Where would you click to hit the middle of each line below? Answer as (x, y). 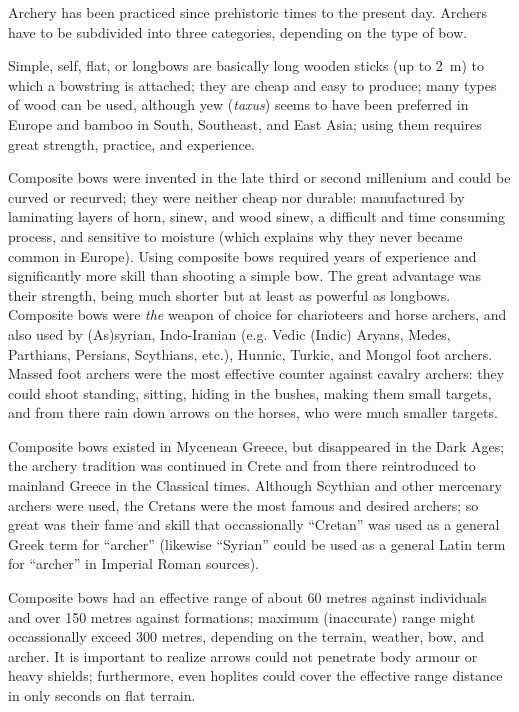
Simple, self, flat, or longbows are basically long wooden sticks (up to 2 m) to (246, 65)
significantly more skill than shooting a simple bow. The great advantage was (244, 275)
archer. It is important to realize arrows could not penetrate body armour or (243, 655)
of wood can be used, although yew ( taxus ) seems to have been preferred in (238, 104)
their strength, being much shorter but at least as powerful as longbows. (229, 294)
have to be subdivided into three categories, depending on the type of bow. (238, 31)
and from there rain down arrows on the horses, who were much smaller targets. (253, 412)
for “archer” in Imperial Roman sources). (133, 563)
